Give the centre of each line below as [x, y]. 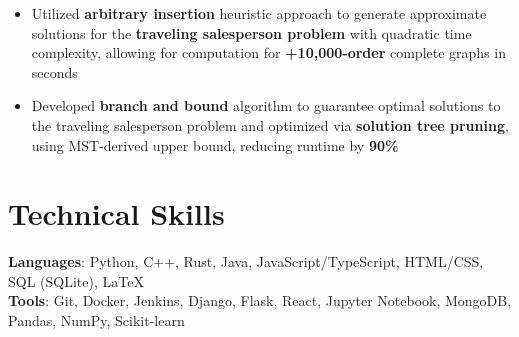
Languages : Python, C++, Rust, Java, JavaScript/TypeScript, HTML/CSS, [246, 261]
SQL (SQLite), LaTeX [76, 280]
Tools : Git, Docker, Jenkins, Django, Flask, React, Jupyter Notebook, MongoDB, [260, 300]
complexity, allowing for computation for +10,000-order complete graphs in [268, 52]
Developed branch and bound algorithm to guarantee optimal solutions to [266, 105]
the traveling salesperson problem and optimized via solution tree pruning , [270, 124]
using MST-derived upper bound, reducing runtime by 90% [215, 144]
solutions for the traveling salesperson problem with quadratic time [251, 32]
